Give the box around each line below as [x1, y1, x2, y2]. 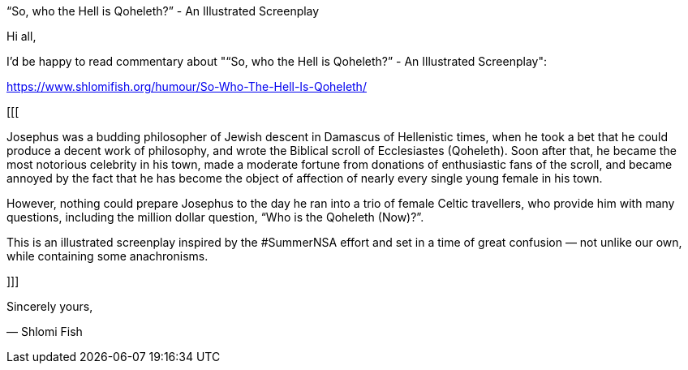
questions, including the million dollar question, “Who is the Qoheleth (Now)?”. [6, 210, 424, 224]
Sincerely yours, [6, 299, 93, 313]
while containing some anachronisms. [6, 249, 209, 263]
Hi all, [6, 29, 37, 43]
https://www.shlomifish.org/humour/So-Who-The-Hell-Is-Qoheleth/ [6, 80, 367, 93]
